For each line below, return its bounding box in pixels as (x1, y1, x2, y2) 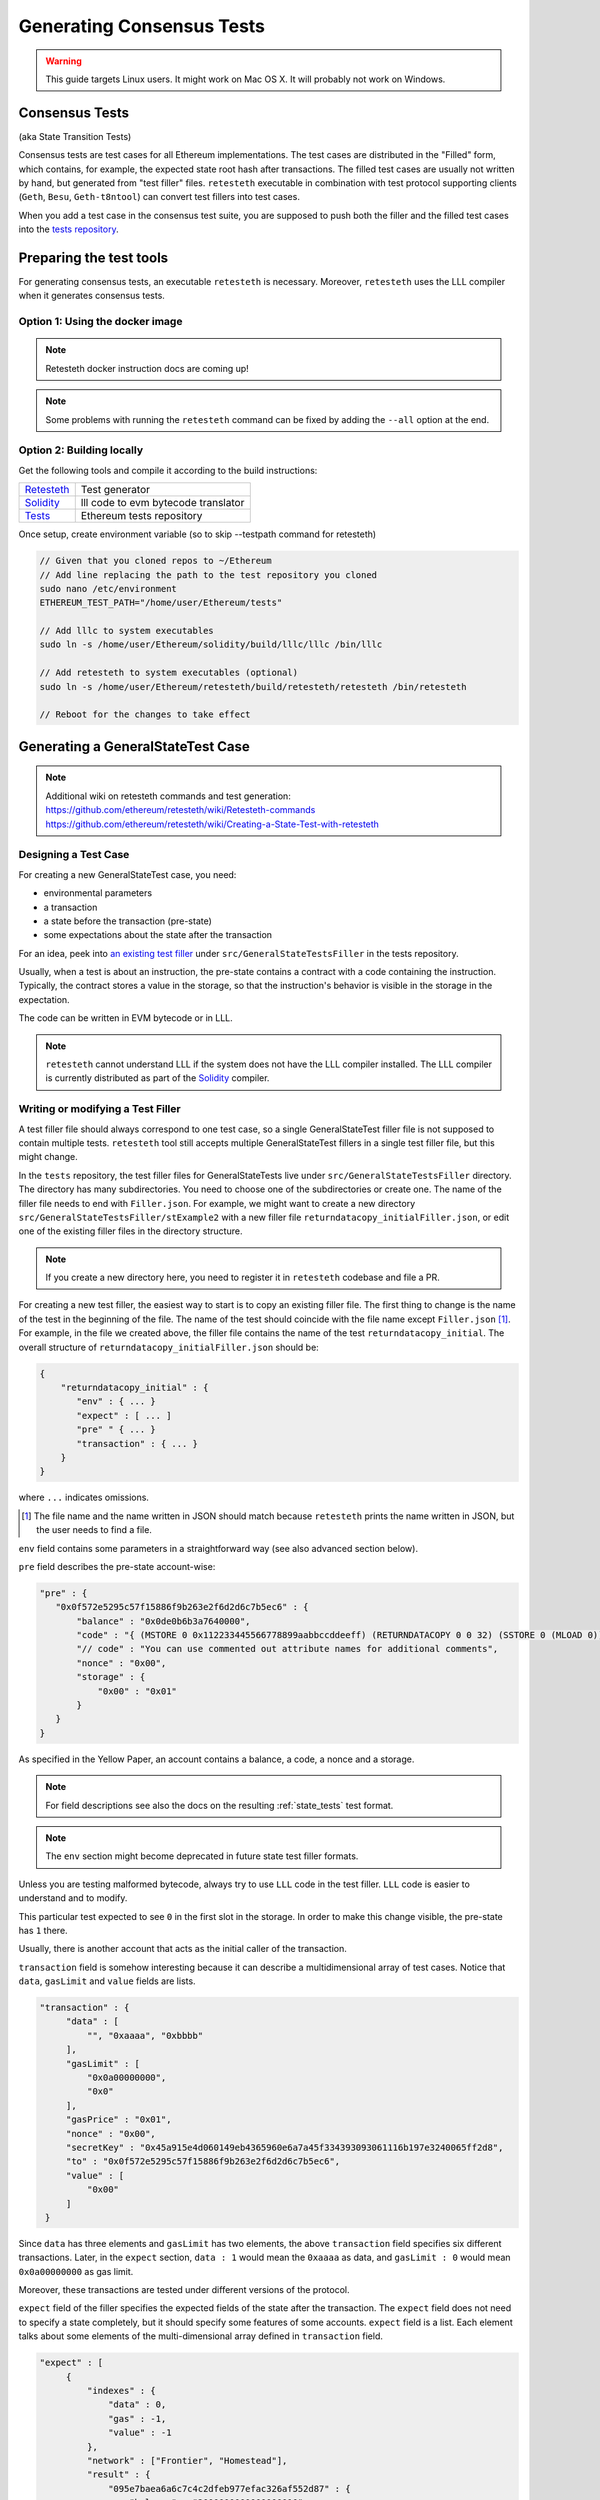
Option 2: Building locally (18, 443, 144, 457)
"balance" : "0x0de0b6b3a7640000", (76, 1615, 251, 1627)
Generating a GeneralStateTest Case (18, 738, 250, 755)
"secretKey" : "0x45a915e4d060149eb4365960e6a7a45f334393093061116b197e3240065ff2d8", (65, 2141, 504, 2153)
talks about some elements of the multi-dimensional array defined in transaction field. (18, 2330, 384, 2342)
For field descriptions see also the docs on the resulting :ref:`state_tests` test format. (45, 1799, 394, 1811)
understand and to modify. (18, 1892, 128, 1904)
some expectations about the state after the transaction (43, 929, 273, 941)
